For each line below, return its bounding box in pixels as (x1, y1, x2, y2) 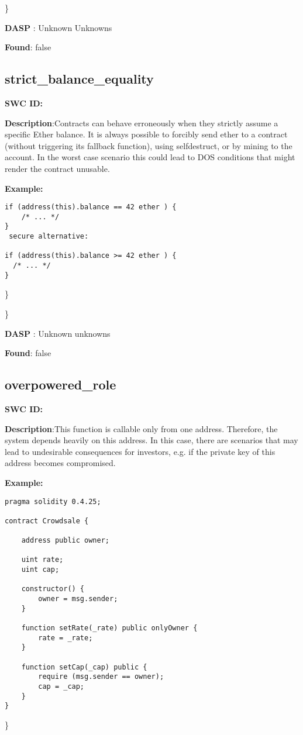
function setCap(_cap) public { (21, 662, 147, 671)
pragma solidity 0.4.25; (5, 497, 101, 506)
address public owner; (21, 536, 109, 545)
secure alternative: (9, 232, 89, 241)
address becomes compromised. (5, 457, 116, 469)
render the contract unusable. (5, 162, 110, 174)
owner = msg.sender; (38, 595, 118, 603)
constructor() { (21, 585, 85, 593)
